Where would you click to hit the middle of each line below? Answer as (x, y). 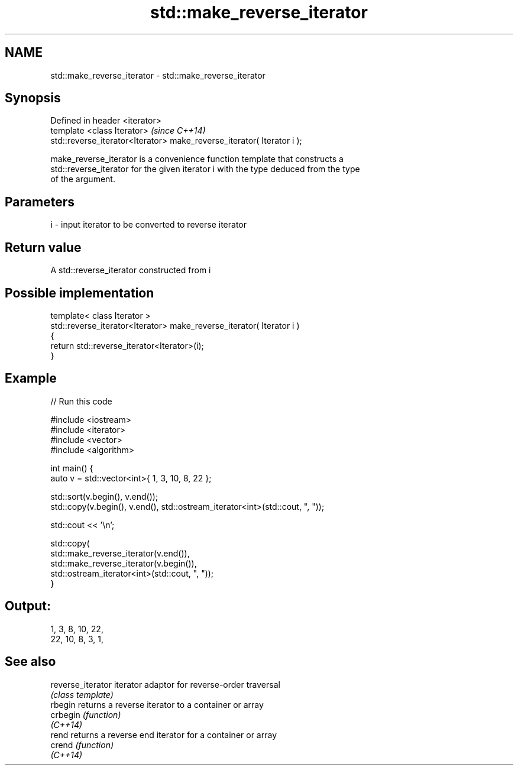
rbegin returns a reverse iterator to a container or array (157, 704)
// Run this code (81, 401)
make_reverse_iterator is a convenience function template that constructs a (197, 159)
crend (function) (82, 745)
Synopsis (33, 98)
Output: (28, 606)
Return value (43, 247)
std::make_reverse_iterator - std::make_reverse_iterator (158, 75)
